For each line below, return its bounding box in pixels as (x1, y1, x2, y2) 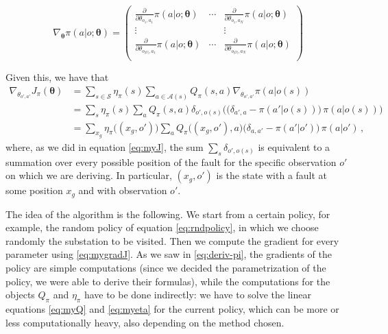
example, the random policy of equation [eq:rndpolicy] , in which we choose (5, 220, 319, 235)
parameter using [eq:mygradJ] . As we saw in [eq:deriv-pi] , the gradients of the (5, 247, 332, 261)
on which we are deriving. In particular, (5, 168, 172, 182)
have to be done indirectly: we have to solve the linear (84, 287, 311, 302)
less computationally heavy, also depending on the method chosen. (5, 315, 284, 329)
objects (5, 287, 35, 302)
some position (5, 183, 63, 198)
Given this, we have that (5, 70, 109, 84)
